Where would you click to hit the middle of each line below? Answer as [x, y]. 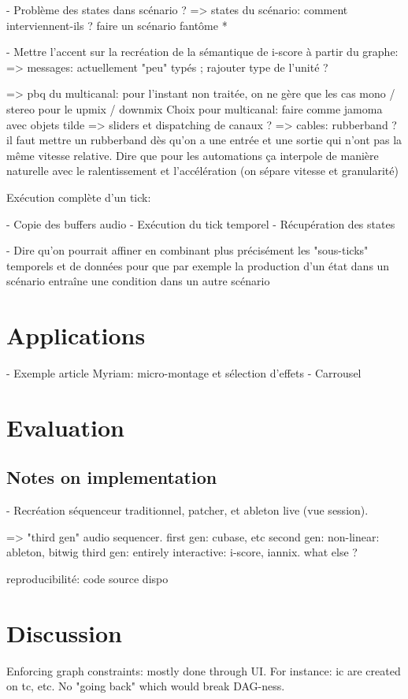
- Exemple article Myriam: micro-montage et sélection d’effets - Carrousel [184, 373]
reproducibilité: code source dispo [87, 578]
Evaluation [65, 427]
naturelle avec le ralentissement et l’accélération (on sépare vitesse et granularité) [202, 171]
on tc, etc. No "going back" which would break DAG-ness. [146, 686]
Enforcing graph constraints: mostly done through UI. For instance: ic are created [204, 670]
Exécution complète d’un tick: [79, 197]
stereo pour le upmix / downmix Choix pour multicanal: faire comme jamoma [195, 108]
